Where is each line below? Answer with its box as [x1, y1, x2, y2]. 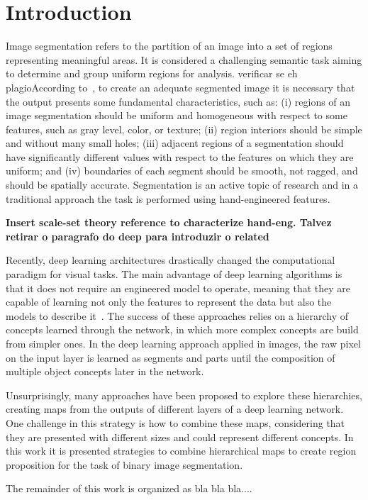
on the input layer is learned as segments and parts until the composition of [6, 350, 335, 365]
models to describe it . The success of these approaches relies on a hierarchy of [6, 308, 348, 323]
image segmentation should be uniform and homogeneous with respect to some [6, 108, 347, 123]
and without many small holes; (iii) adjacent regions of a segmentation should [6, 135, 344, 150]
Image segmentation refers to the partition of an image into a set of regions [6, 38, 333, 53]
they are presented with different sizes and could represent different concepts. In [6, 429, 354, 444]
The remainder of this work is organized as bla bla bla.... [6, 481, 252, 496]
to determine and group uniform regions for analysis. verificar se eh [6, 66, 298, 81]
